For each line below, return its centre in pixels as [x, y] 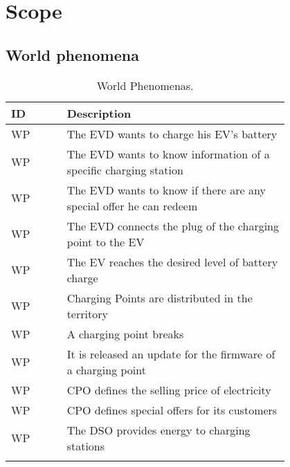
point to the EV [106, 241]
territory [87, 313]
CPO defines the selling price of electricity [169, 390]
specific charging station [125, 170]
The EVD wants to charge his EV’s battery [172, 134]
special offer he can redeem [132, 205]
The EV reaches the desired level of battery [172, 262]
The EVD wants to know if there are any [166, 190]
